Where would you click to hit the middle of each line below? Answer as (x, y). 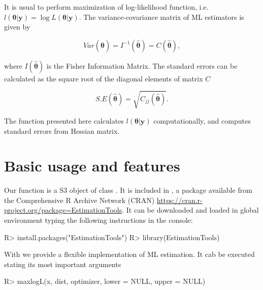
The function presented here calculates (64, 120)
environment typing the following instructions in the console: (98, 220)
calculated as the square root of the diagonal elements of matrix (104, 78)
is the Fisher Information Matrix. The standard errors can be (142, 65)
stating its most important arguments (63, 264)
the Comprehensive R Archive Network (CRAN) (79, 200)
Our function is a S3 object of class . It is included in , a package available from (128, 190)
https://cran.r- (179, 200)
